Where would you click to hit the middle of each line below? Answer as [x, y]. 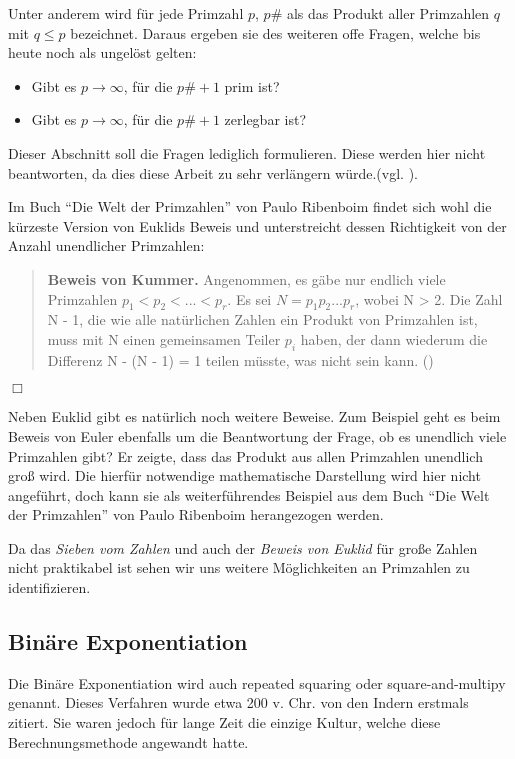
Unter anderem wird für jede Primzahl [126, 13]
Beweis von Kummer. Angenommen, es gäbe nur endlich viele [246, 278]
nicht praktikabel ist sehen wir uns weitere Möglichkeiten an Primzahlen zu [239, 567]
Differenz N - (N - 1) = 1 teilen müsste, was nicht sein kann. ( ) [240, 359]
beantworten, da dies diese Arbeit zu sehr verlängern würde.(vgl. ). [213, 172]
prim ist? [252, 85]
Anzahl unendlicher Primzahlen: [106, 245]
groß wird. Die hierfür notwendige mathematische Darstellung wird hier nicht [244, 475]
